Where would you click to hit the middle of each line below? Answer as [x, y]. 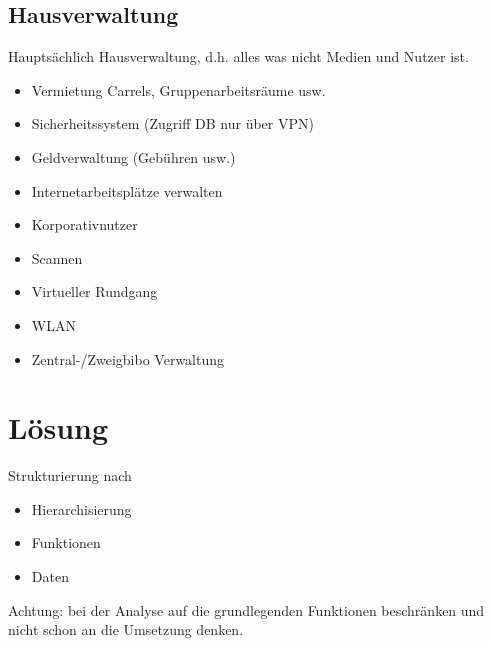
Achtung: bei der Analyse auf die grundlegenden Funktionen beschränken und [246, 609]
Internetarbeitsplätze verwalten [127, 190]
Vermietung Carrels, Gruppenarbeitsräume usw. [178, 89]
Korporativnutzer [84, 224]
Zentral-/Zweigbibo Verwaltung [128, 358]
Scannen [57, 257]
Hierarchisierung [81, 508]
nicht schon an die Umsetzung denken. [126, 629]
